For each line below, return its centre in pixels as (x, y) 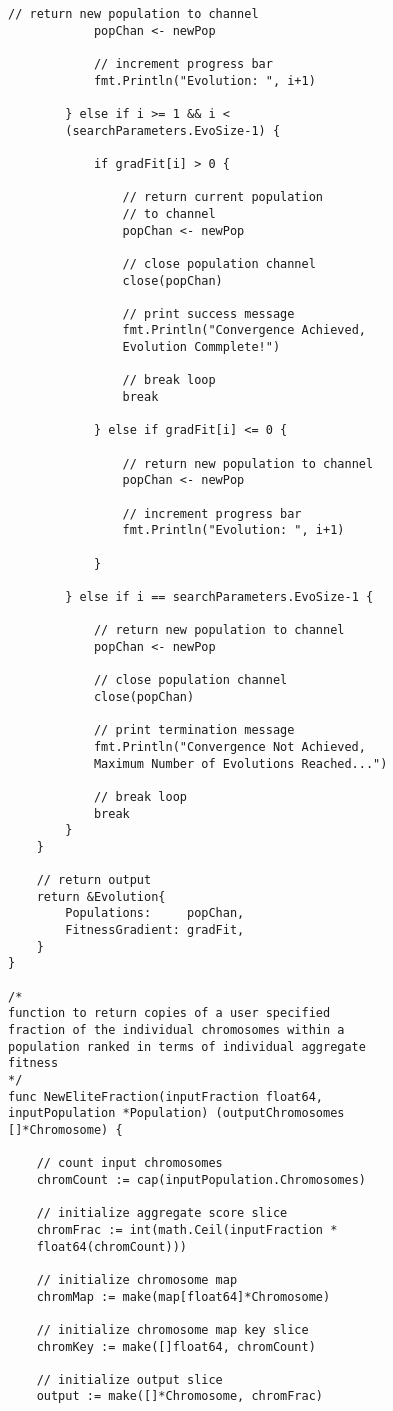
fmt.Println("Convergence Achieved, (244, 330)
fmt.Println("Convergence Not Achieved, (229, 746)
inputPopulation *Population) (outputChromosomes (176, 1113)
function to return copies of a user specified (169, 1013)
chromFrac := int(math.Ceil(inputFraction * (187, 1229)
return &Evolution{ (101, 896)
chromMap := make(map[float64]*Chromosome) (183, 1296)
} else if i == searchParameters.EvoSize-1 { (219, 596)
